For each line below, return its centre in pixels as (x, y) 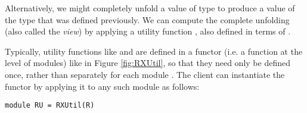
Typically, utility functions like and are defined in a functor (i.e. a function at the (154, 51)
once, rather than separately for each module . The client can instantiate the (145, 74)
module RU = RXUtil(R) (50, 106)
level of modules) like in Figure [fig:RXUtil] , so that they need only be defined (148, 63)
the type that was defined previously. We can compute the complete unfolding (147, 19)
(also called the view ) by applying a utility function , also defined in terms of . (148, 31)
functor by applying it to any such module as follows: (102, 86)
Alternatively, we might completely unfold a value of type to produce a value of (150, 8)
